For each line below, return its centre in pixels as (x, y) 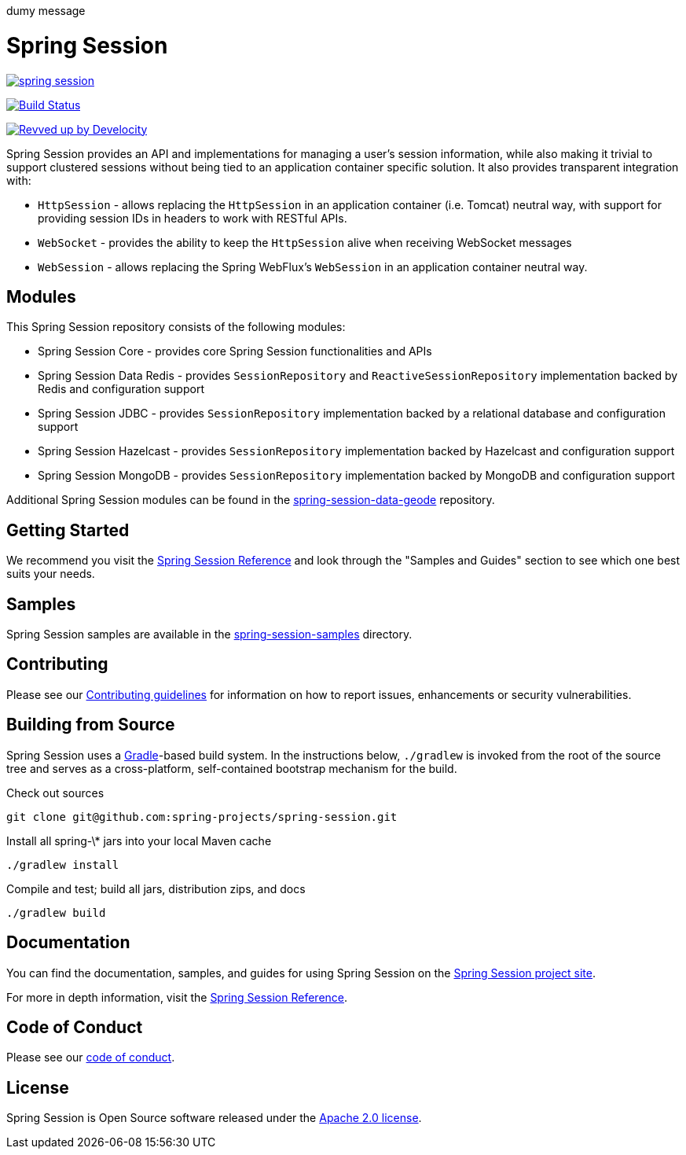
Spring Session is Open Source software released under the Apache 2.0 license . (214, 1118)
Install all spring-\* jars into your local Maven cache (139, 841)
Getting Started (68, 530)
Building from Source (91, 725)
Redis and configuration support (121, 389)
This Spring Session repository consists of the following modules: (176, 327)
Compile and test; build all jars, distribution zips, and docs (156, 888)
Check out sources (55, 793)
